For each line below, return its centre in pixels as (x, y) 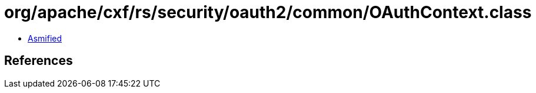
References (39, 61)
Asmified (45, 38)
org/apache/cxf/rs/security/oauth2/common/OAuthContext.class (268, 12)
